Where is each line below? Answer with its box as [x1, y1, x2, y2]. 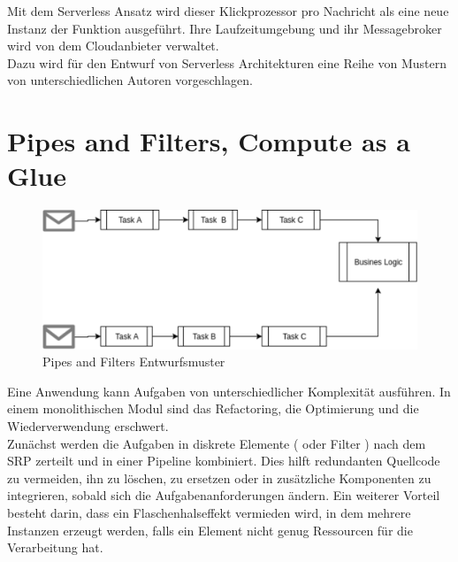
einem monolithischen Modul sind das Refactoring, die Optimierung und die [7, 399, 419, 418]
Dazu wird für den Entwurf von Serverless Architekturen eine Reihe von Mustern [7, 53, 447, 72]
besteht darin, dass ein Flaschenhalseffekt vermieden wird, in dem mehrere [7, 503, 411, 521]
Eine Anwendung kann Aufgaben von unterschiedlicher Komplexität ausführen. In [7, 381, 451, 400]
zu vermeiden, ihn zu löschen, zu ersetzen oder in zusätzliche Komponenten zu [7, 468, 431, 487]
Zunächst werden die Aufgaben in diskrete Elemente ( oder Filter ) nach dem [7, 434, 426, 452]
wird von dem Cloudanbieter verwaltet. [7, 36, 219, 55]
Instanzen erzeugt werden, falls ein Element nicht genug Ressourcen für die [7, 520, 413, 539]
